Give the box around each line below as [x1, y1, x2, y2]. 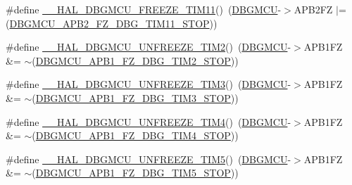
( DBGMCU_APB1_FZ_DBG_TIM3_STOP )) [32, 90, 239, 105]
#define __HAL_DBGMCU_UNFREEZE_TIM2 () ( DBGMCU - [6, 39, 291, 54]
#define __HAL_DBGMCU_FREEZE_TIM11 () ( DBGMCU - [6, 2, 282, 16]
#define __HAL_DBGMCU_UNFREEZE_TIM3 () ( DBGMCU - [6, 77, 291, 91]
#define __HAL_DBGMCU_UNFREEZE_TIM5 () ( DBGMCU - [6, 151, 291, 166]
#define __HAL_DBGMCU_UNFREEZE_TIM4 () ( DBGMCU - [6, 114, 291, 129]
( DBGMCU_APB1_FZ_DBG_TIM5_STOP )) [32, 165, 239, 180]
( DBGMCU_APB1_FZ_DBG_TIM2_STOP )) [32, 53, 239, 68]
